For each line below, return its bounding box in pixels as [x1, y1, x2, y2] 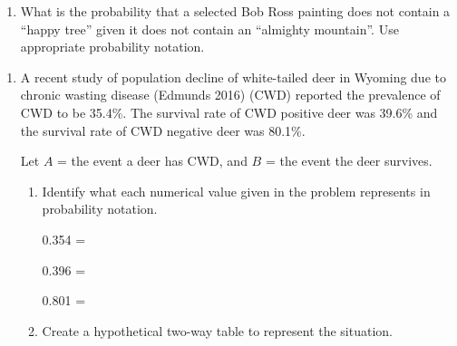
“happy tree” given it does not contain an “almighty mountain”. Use [20, 19, 399, 38]
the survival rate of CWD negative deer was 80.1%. [20, 120, 306, 139]
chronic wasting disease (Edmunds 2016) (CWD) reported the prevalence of [20, 85, 441, 104]
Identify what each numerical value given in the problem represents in [42, 181, 431, 200]
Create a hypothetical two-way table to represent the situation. [42, 321, 394, 340]
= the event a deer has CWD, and [57, 151, 248, 170]
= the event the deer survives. [265, 151, 433, 170]
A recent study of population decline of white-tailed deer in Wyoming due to [20, 67, 446, 86]
